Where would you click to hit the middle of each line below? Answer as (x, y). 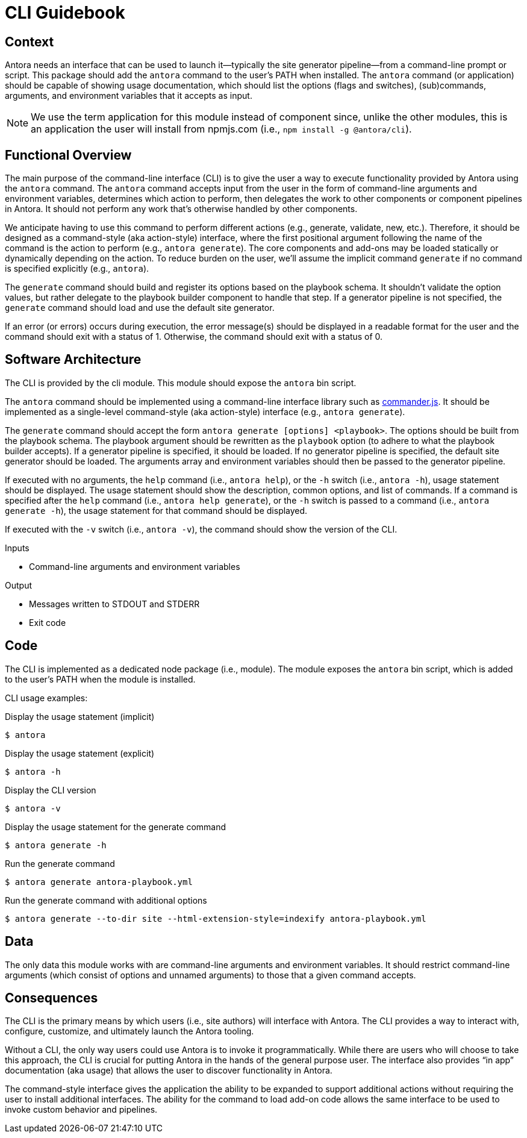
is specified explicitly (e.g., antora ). (77, 269)
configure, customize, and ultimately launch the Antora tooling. (129, 1031)
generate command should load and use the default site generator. (140, 308)
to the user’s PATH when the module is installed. (100, 679)
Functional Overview (68, 155)
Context (30, 42)
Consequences (51, 998)
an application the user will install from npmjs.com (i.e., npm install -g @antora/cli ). (221, 129)
